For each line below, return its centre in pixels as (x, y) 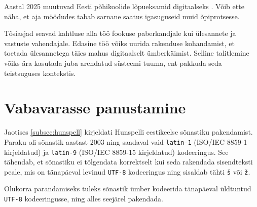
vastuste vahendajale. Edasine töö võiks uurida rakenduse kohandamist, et (119, 43)
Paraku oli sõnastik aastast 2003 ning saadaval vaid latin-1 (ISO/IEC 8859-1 (126, 141)
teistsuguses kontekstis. (40, 73)
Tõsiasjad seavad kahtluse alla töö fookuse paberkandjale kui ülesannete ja (120, 33)
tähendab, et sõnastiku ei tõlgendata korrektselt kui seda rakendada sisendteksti (128, 162)
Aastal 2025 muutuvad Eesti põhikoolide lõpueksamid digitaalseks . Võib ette (124, 6)
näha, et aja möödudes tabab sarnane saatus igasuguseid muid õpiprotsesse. (122, 16)
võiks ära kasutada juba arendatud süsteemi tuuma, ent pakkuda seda (113, 63)
